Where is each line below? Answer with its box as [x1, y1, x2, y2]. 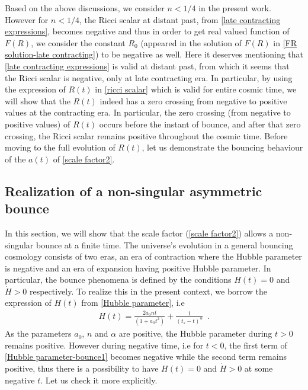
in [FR [273, 36, 297, 49]
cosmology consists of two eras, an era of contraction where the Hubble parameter [5, 250, 302, 263]
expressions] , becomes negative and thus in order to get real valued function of [5, 25, 290, 37]
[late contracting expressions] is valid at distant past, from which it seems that [5, 59, 290, 72]
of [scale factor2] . [53, 152, 115, 165]
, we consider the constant [31, 36, 126, 49]
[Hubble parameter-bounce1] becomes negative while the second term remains [5, 350, 287, 363]
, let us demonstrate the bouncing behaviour [142, 141, 303, 154]
